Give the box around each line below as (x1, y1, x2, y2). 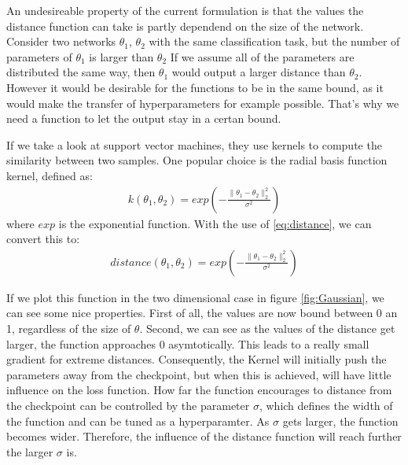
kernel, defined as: (6, 167, 93, 183)
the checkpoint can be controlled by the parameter (6, 397, 250, 413)
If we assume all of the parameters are (170, 48, 355, 65)
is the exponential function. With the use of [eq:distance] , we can (58, 215, 372, 231)
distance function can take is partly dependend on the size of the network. (6, 17, 364, 34)
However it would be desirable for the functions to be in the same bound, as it (6, 79, 384, 95)
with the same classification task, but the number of (149, 33, 400, 50)
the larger (6, 443, 53, 459)
